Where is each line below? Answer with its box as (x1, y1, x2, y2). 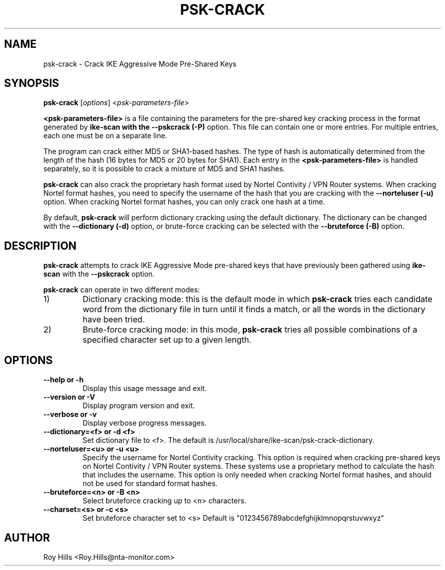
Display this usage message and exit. (82, 384, 207, 393)
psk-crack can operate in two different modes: (43, 285, 200, 294)
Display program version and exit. (82, 401, 195, 410)
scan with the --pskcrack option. (43, 269, 155, 279)
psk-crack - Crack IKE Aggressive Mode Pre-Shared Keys (43, 59, 237, 68)
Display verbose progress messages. (82, 418, 207, 428)
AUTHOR (4, 531, 50, 544)
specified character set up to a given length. (82, 335, 251, 345)
